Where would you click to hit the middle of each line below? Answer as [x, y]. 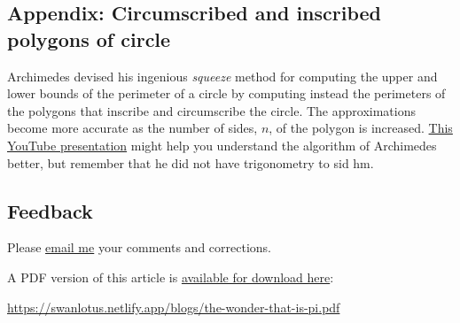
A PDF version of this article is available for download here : [171, 277]
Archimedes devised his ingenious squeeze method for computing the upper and [222, 76]
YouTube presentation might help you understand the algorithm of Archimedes [222, 145]
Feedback [50, 210]
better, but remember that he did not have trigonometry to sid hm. [191, 162]
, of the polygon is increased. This [361, 128]
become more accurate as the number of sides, [133, 128]
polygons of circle [89, 38]
